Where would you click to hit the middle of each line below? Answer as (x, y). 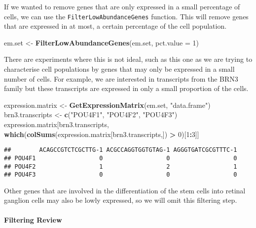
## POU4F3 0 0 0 (121, 175)
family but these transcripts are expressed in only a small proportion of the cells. (126, 88)
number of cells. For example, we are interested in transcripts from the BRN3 (121, 78)
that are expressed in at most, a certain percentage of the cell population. (115, 26)
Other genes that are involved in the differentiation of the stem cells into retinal (125, 190)
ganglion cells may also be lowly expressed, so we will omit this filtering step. (121, 200)
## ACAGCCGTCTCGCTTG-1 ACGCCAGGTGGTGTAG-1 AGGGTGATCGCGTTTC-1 (121, 150)
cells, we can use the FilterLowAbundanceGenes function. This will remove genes (126, 16)
